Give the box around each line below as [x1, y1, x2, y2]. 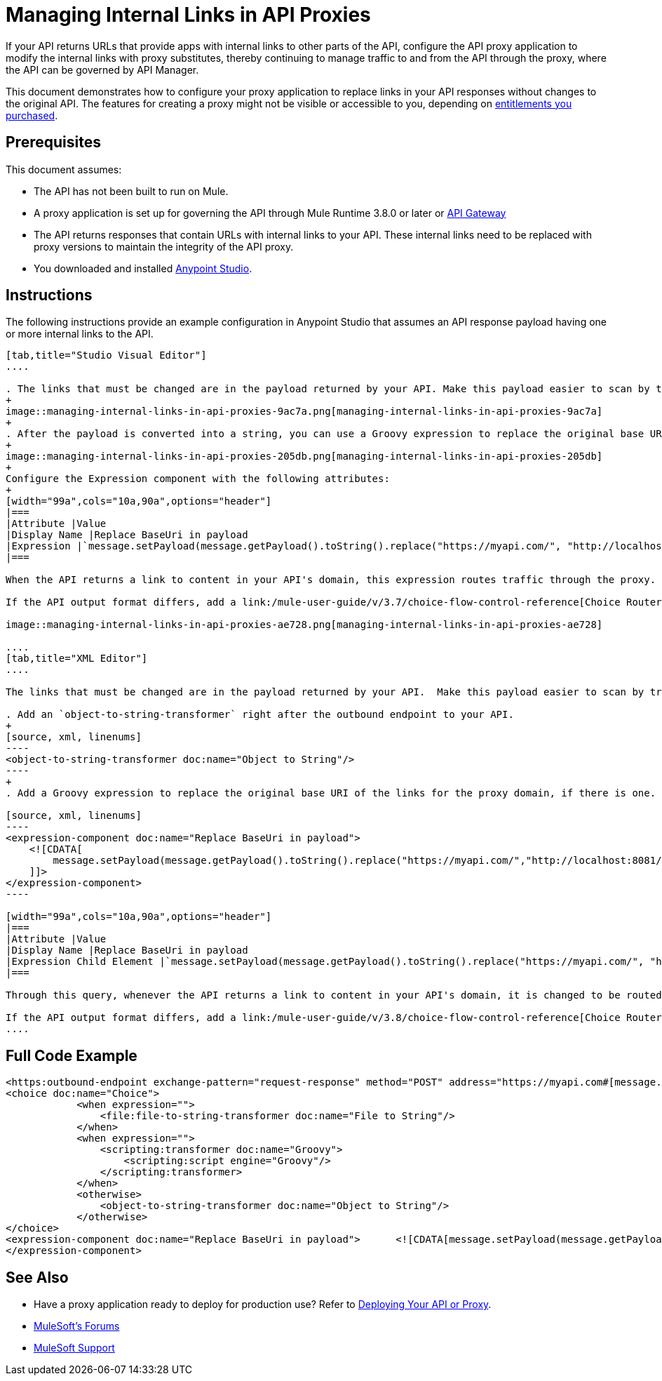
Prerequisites [6, 133, 101, 152]
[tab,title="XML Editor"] [6, 653, 148, 665]
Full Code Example [6, 1046, 137, 1065]
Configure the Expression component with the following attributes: [6, 473, 390, 485]
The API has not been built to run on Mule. [34, 185, 229, 197]
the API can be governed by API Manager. [6, 63, 199, 76]
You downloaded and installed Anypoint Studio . [34, 262, 252, 274]
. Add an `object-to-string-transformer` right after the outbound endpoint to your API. [6, 709, 514, 721]
